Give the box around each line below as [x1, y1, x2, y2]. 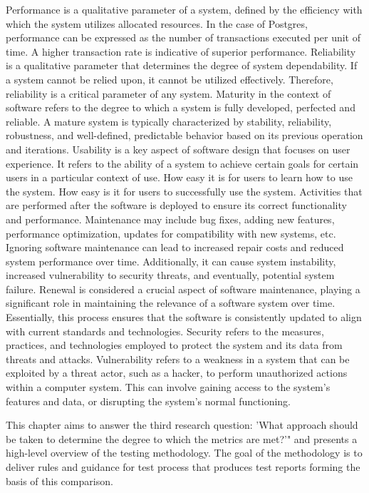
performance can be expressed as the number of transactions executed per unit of [6, 30, 360, 45]
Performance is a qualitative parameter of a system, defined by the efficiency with [6, 2, 363, 16]
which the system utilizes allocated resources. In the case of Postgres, [6, 16, 308, 31]
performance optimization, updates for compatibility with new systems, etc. [6, 225, 336, 240]
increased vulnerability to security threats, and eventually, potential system [6, 268, 335, 283]
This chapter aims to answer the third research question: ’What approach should [6, 417, 358, 432]
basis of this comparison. [6, 473, 113, 488]
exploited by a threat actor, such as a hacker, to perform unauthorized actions [6, 365, 348, 380]
